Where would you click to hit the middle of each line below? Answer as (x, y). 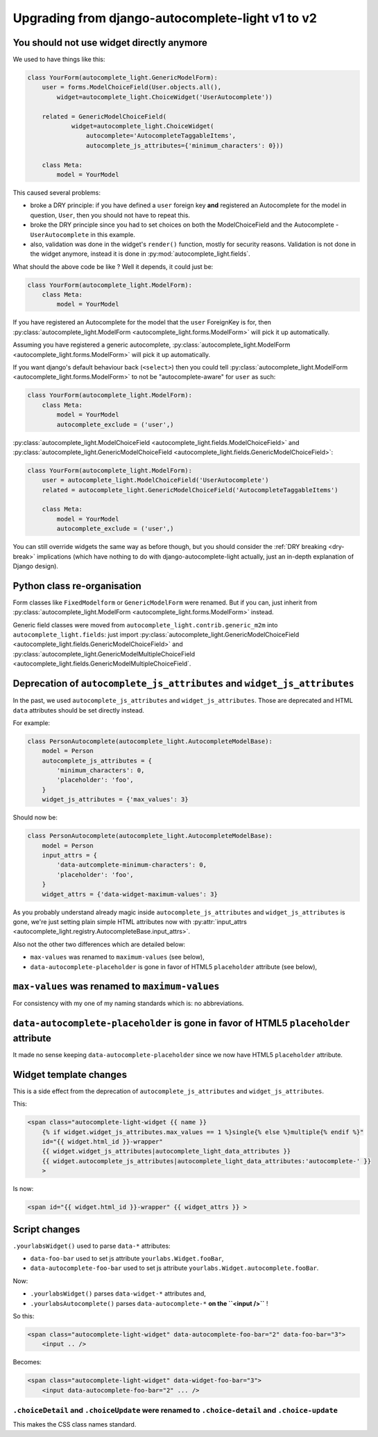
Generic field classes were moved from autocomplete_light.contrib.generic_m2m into (145, 625)
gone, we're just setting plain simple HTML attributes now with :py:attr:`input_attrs (130, 921)
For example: (32, 723)
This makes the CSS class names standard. (75, 1425)
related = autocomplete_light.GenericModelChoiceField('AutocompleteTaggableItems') (190, 490)
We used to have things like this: (59, 60)
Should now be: (35, 817)
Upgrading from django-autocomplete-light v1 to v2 (165, 18)
